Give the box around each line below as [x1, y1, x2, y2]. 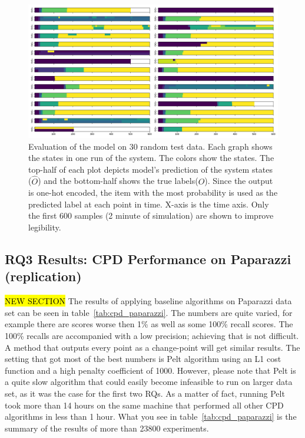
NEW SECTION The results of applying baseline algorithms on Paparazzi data [5, 295, 292, 307]
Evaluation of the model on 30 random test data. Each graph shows [28, 140, 273, 152]
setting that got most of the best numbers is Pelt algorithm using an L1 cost [5, 353, 281, 365]
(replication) [5, 267, 82, 285]
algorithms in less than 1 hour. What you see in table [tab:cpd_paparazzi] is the [5, 410, 297, 423]
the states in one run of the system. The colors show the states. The [28, 152, 274, 164]
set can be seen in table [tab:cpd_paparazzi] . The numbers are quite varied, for [5, 306, 293, 318]
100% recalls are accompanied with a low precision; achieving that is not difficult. [5, 330, 299, 342]
